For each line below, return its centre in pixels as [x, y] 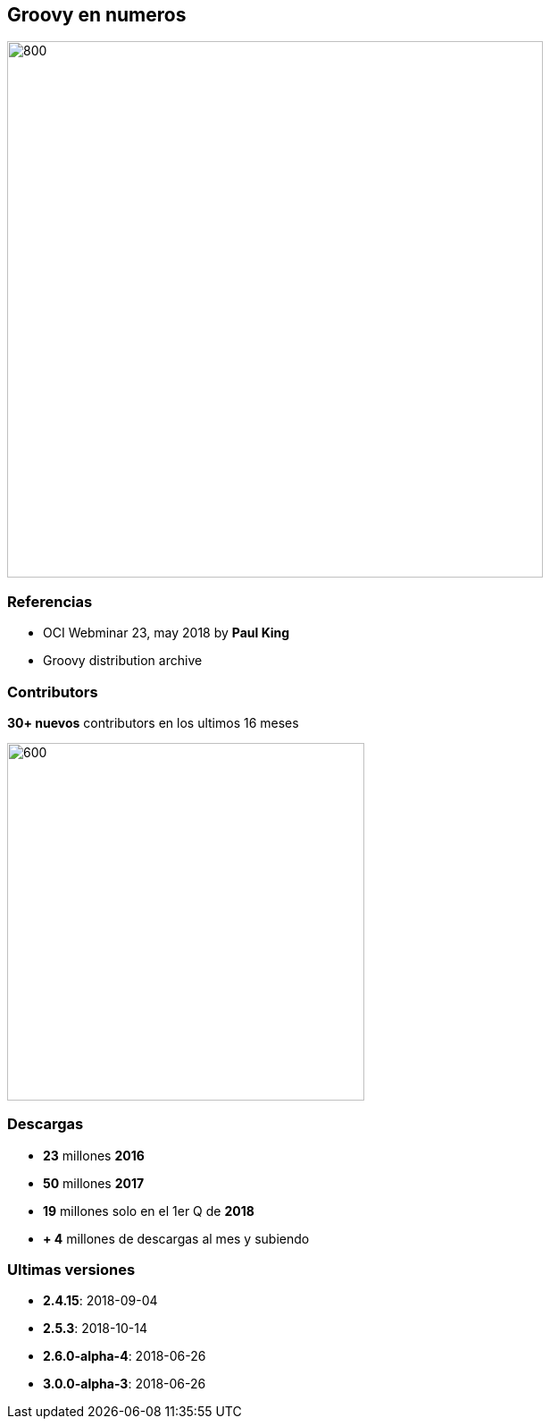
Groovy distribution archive [123, 661]
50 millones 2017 [94, 1183]
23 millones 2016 [94, 1155]
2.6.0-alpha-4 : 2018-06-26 [125, 1356]
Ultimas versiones [71, 1270]
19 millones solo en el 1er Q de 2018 [149, 1211]
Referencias [50, 601]
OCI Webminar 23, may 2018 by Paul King [167, 633]
